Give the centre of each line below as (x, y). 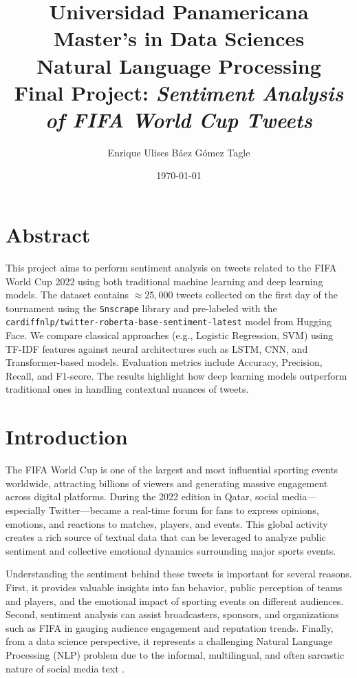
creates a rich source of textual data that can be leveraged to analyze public (166, 537)
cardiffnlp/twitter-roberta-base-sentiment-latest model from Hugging (169, 321)
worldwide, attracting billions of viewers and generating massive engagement (167, 483)
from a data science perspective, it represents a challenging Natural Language (169, 641)
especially (26, 510)
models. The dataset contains (67, 295)
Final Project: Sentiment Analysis (179, 92)
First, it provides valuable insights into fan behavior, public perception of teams (174, 587)
